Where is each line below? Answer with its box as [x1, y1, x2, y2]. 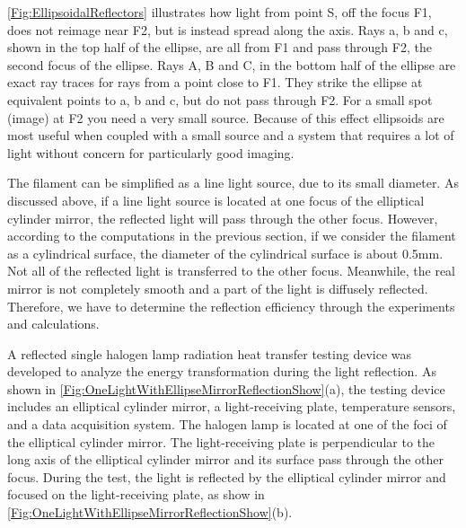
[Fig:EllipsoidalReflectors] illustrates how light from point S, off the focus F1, [7, 3, 432, 21]
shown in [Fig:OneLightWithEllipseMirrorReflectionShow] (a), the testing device [7, 379, 445, 398]
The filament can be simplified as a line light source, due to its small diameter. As [7, 173, 459, 192]
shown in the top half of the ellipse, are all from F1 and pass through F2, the [7, 38, 432, 57]
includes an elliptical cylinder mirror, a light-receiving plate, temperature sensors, [7, 397, 456, 416]
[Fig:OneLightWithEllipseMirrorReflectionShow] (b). [7, 503, 293, 522]
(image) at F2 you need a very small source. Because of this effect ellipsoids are [7, 108, 444, 127]
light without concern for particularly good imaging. [7, 143, 295, 162]
